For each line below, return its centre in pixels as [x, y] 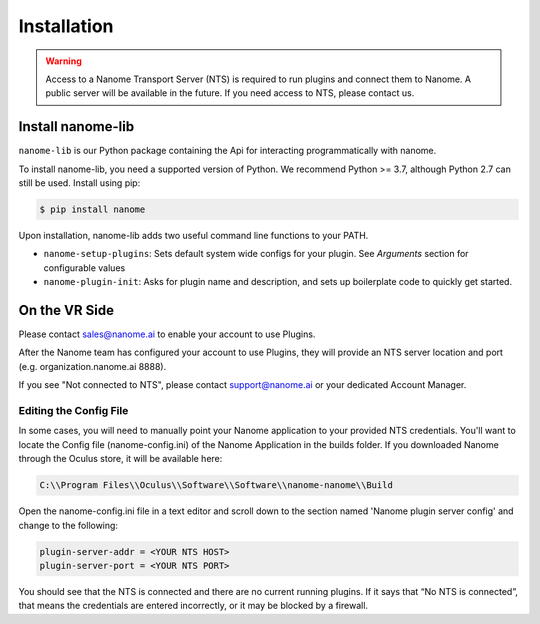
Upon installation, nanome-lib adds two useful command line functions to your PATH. [193, 235]
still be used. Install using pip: [79, 183]
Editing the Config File [73, 410]
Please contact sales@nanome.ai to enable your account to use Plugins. [167, 334]
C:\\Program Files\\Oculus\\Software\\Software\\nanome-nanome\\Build [216, 485]
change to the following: [68, 525]
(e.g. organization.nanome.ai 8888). [92, 366]
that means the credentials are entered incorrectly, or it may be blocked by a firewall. [193, 606]
